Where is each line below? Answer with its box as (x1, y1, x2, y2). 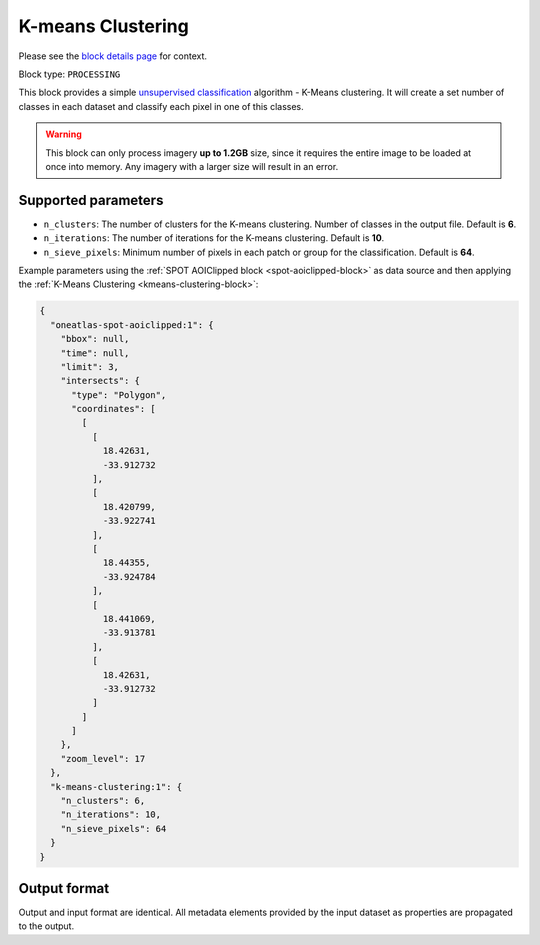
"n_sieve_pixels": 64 (60, 823, 167, 834)
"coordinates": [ (71, 403, 157, 415)
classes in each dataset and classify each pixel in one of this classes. (18, 100, 304, 112)
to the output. (18, 920, 75, 932)
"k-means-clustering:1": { (50, 781, 183, 792)
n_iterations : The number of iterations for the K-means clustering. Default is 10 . (43, 232, 385, 244)
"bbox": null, (60, 333, 130, 345)
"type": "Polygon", (71, 389, 167, 400)
